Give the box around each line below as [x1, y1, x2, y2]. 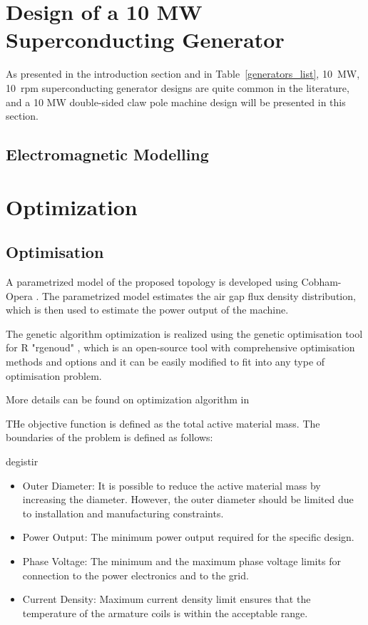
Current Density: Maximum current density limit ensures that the [22, 592, 311, 606]
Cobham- [301, 274, 342, 289]
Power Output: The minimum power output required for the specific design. [22, 530, 354, 544]
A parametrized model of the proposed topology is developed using [6, 274, 298, 289]
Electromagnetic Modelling [6, 143, 209, 165]
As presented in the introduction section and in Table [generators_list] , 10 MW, [6, 66, 360, 81]
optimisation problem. [6, 368, 102, 383]
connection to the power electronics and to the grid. [22, 567, 249, 582]
